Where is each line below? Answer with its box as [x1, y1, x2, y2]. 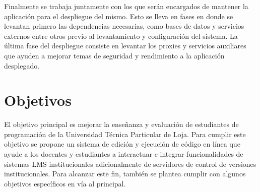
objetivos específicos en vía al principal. [4, 178, 126, 188]
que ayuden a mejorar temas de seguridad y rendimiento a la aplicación [4, 50, 225, 60]
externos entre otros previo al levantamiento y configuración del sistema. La [4, 30, 238, 41]
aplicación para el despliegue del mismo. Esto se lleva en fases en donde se [4, 11, 233, 21]
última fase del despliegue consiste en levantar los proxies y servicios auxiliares [4, 40, 246, 51]
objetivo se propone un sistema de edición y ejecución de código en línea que [4, 139, 240, 149]
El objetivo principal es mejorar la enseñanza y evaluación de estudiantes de [4, 119, 239, 130]
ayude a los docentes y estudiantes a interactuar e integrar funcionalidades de [4, 149, 243, 159]
